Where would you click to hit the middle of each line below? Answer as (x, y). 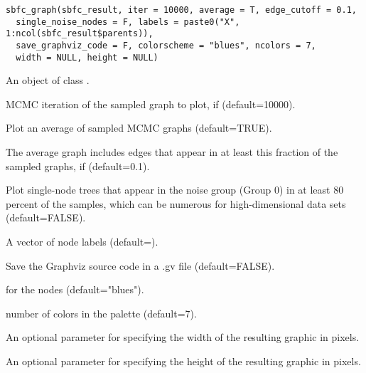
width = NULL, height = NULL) (87, 57)
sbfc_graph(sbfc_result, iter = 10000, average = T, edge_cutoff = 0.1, (181, 10)
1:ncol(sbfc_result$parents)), (80, 34)
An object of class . (48, 80)
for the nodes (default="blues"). (75, 289)
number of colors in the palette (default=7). (101, 313)
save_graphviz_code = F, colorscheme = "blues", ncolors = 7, (166, 45)
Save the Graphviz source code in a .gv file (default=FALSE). (140, 265)
